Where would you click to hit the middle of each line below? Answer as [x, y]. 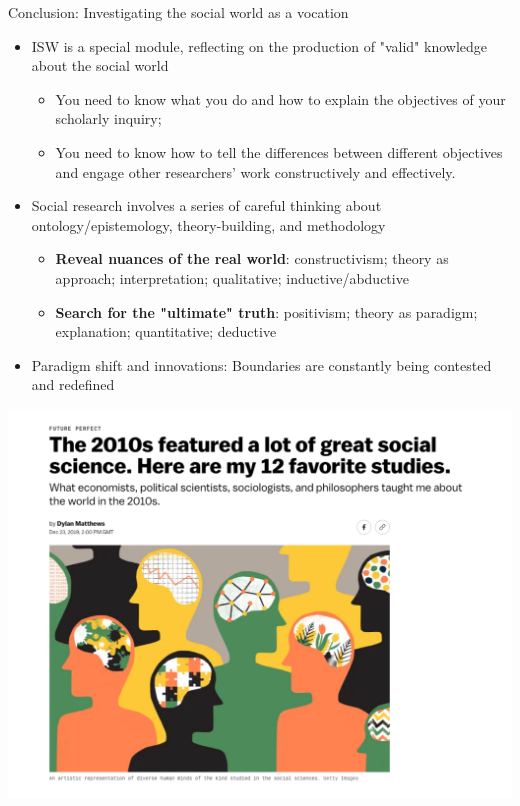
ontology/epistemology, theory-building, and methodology [208, 224]
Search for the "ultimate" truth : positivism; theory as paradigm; [266, 311]
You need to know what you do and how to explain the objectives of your [280, 98]
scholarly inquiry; [108, 118]
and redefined [73, 384]
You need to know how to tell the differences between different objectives [279, 151]
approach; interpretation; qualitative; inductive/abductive [232, 277]
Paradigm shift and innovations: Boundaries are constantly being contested [261, 364]
